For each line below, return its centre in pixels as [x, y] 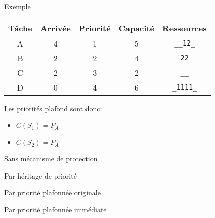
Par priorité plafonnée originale [52, 192]
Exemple [17, 6]
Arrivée [55, 28]
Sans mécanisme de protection [51, 159]
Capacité [136, 28]
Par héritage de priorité [40, 175]
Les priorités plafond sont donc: [53, 108]
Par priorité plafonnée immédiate [55, 209]
